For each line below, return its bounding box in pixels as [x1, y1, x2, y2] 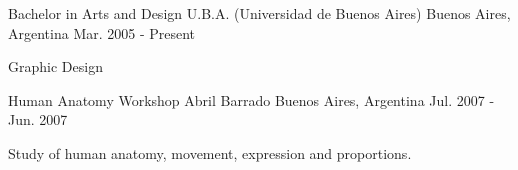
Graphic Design [8, 56, 103, 77]
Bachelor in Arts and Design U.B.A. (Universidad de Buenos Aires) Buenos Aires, [8, 3, 511, 23]
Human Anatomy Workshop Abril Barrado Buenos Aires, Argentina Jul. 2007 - [8, 89, 495, 110]
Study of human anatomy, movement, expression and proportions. [8, 142, 412, 163]
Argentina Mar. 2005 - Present [8, 22, 196, 43]
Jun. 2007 [8, 109, 68, 130]
